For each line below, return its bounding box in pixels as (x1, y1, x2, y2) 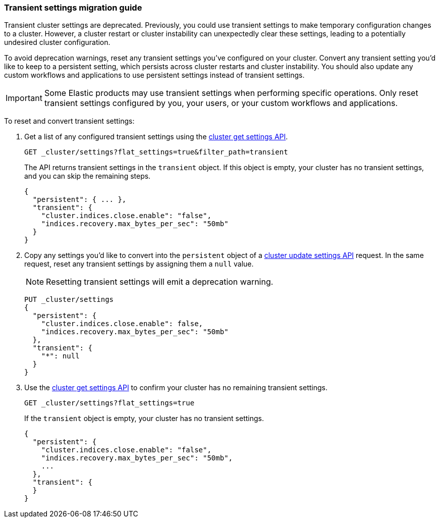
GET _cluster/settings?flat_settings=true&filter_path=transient (24, 148, 288, 156)
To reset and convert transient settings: (4, 117, 135, 126)
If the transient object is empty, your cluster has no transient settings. (24, 414, 264, 423)
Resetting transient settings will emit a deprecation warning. (46, 277, 273, 287)
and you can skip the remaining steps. (24, 172, 151, 181)
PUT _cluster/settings (24, 295, 114, 304)
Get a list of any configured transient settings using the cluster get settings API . (24, 132, 288, 141)
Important (6, 93, 42, 103)
